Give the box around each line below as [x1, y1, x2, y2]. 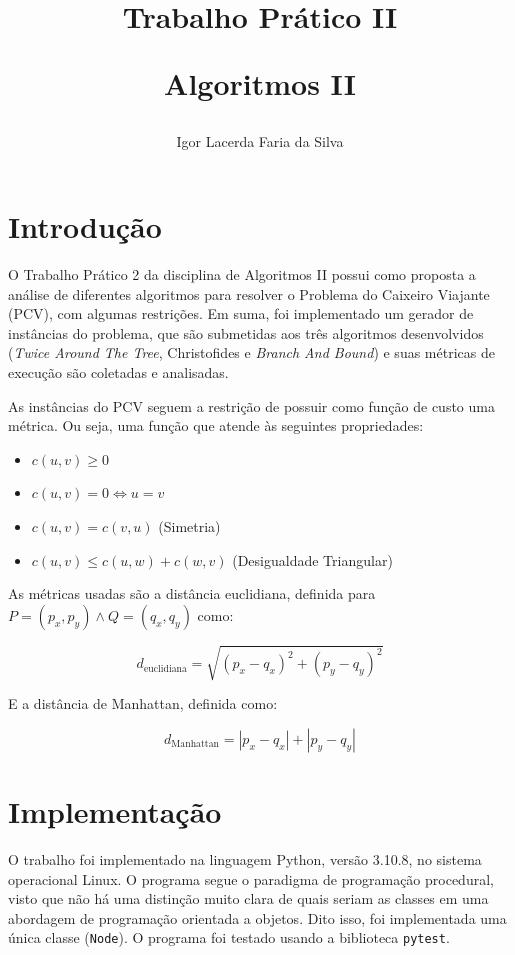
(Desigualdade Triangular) [232, 549, 393, 570]
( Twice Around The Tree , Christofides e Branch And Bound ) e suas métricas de [8, 342, 495, 363]
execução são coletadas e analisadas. [8, 362, 229, 383]
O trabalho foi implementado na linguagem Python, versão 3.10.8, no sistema [8, 849, 482, 870]
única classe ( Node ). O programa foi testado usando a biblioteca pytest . [8, 927, 450, 948]
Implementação [8, 791, 222, 832]
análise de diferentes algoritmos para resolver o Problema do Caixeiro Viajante [8, 283, 490, 304]
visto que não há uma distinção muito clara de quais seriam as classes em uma [8, 888, 489, 909]
